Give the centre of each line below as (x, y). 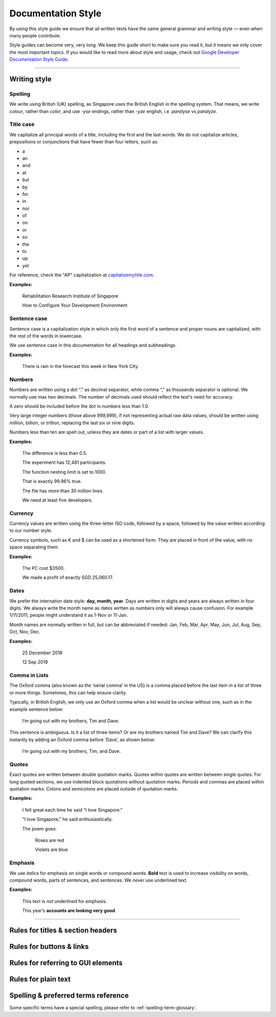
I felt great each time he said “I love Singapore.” (72, 810)
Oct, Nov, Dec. (25, 632)
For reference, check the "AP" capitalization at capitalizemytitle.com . (82, 275)
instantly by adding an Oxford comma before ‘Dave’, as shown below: (82, 739)
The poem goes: (40, 828)
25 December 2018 (42, 653)
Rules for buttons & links (49, 946)
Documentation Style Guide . (39, 59)
